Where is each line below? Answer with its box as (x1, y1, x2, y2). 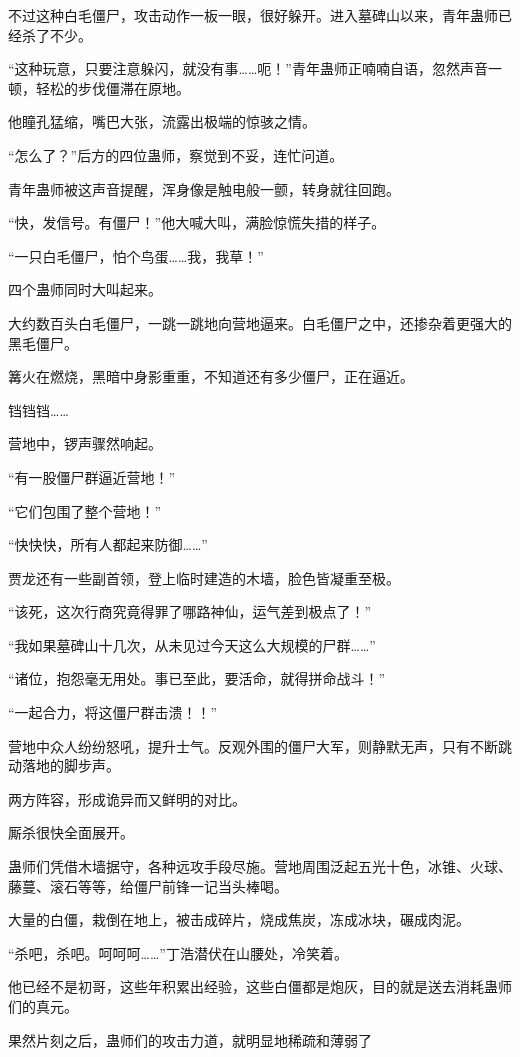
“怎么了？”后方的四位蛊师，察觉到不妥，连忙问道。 (8, 144, 344, 165)
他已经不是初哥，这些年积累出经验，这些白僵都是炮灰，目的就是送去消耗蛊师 (8, 976, 512, 997)
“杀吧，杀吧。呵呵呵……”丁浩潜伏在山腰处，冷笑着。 (8, 942, 348, 963)
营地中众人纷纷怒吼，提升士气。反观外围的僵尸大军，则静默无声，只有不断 (8, 735, 498, 756)
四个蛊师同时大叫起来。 (8, 279, 162, 300)
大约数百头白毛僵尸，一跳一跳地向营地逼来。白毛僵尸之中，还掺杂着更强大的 (8, 312, 512, 333)
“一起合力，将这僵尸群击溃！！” (8, 702, 218, 723)
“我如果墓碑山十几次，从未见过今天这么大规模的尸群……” (8, 634, 376, 655)
